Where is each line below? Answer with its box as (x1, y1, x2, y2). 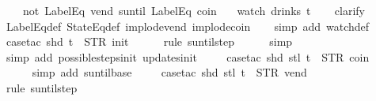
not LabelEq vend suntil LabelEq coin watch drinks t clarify (22, 2, 365, 18)
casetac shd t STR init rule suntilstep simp (6, 33, 293, 50)
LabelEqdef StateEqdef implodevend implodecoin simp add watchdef (6, 17, 370, 34)
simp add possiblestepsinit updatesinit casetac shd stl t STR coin (6, 48, 370, 65)
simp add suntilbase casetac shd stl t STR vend (32, 64, 307, 80)
